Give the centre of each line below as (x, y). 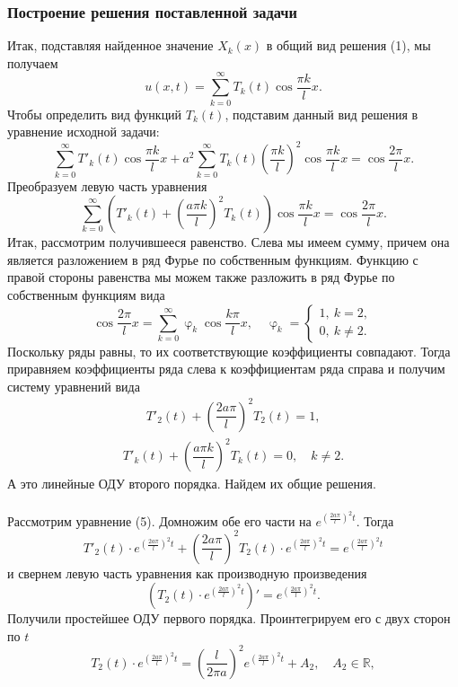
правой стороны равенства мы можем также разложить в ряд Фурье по (201, 277)
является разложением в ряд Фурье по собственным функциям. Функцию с (213, 259)
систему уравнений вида (74, 386)
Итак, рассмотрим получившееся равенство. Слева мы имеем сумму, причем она (229, 242)
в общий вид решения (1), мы (348, 45)
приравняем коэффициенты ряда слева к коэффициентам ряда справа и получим (226, 369)
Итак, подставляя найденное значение (110, 45)
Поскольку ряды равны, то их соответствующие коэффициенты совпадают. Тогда (229, 351)
